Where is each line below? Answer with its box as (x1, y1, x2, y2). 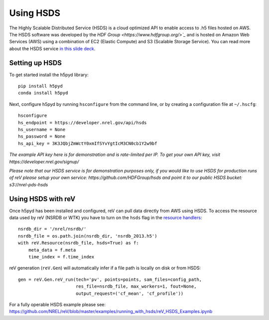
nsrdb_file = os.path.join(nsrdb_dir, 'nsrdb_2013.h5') (18, 233, 157, 239)
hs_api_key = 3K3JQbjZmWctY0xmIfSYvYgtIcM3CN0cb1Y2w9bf (18, 141, 157, 146)
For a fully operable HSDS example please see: (9, 301, 106, 308)
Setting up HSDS (9, 59, 62, 67)
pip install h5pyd (18, 83, 63, 89)
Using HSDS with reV (9, 194, 76, 203)
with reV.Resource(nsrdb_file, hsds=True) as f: (18, 240, 139, 246)
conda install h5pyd (18, 90, 68, 96)
